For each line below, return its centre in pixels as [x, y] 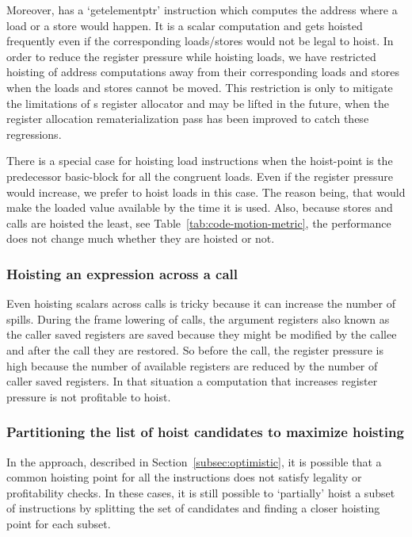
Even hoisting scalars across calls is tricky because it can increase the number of [201, 303]
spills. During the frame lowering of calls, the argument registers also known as [198, 318]
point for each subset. [59, 523]
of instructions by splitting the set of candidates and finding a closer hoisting [193, 508]
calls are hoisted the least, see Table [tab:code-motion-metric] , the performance [199, 222]
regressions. [34, 134]
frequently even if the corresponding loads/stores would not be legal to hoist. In [200, 41]
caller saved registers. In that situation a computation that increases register [192, 381]
